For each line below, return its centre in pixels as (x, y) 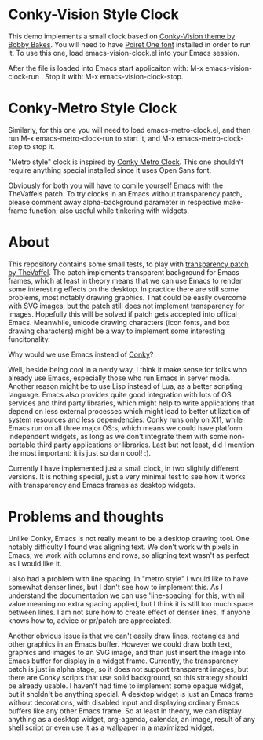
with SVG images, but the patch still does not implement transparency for (126, 306)
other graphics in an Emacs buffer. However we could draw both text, (121, 644)
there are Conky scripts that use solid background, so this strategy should (128, 677)
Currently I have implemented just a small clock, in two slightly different (124, 468)
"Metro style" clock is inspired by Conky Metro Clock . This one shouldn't (126, 162)
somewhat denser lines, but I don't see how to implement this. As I (116, 587)
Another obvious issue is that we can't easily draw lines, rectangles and (124, 636)
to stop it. (39, 146)
